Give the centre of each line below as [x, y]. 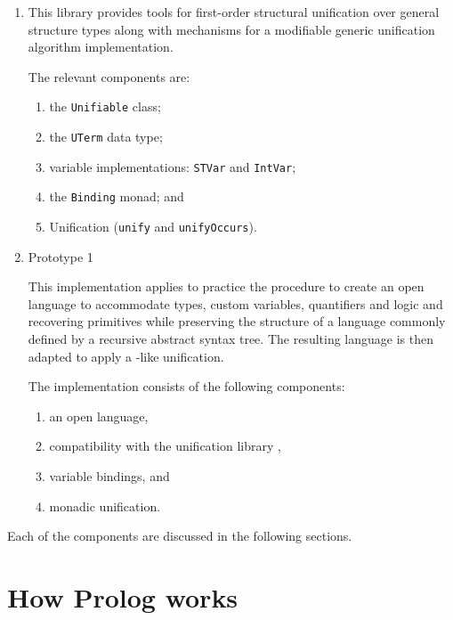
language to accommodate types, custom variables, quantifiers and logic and [235, 303]
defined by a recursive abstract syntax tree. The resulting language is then [231, 339]
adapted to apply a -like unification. [126, 356]
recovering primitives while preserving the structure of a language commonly [237, 321]
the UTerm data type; [106, 137]
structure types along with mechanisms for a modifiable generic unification [231, 29]
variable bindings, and [109, 476]
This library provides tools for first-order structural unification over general [234, 12]
